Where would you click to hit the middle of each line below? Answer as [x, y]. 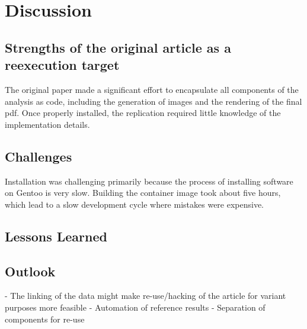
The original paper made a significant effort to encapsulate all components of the [152, 89]
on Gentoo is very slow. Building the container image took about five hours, [143, 193]
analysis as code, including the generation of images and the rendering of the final [153, 101]
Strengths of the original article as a [118, 47]
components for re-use [45, 319]
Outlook [30, 271]
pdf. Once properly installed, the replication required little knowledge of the [143, 113]
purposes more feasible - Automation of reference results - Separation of [135, 307]
